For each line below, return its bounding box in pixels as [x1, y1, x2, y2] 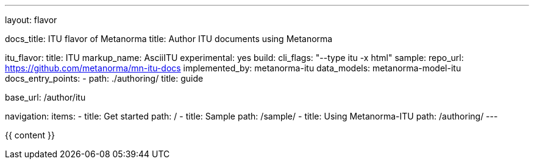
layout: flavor [5, 15, 57, 25]
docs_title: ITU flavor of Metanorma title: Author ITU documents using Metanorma [5, 34, 333, 44]
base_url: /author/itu [5, 92, 86, 102]
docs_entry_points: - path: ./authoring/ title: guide [5, 73, 204, 84]
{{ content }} [5, 130, 55, 140]
